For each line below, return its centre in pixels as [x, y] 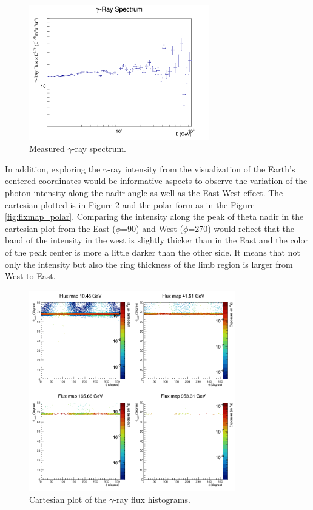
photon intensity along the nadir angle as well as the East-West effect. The [144, 192]
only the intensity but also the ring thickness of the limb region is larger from [149, 264]
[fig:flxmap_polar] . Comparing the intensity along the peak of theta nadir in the [154, 216]
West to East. [30, 276]
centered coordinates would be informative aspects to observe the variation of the [156, 181]
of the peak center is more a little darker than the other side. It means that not [153, 252]
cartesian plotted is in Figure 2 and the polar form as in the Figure [130, 204]
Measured [47, 148]
